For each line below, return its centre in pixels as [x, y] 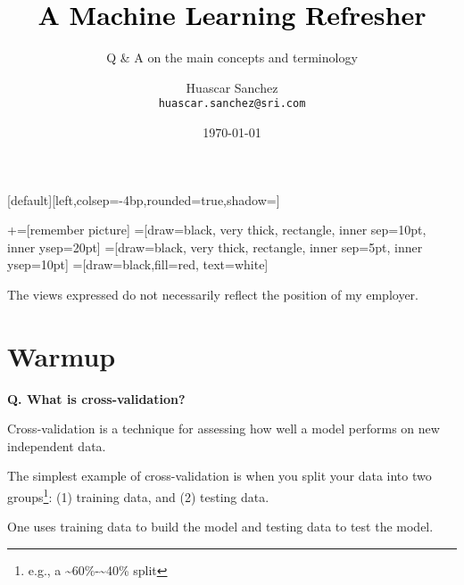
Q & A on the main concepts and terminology [232, 58]
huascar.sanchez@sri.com [232, 104]
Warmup [62, 355]
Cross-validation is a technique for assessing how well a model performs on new [224, 428]
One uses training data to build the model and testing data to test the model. [220, 527]
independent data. [57, 445]
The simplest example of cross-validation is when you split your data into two [220, 476]
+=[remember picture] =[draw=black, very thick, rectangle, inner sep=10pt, [217, 230]
